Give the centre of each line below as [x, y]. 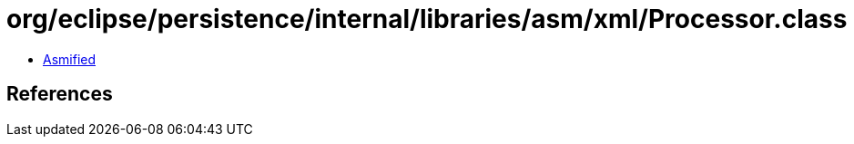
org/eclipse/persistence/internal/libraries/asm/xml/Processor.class [427, 19]
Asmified [70, 59]
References [60, 94]
